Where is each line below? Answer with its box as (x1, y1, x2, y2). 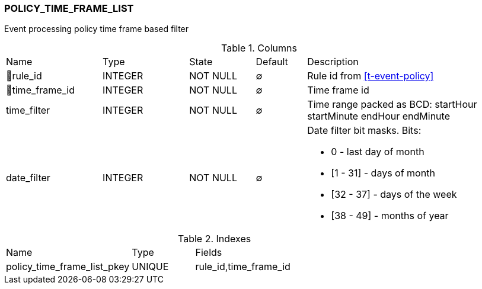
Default (256, 56, 288, 68)
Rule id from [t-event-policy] (307, 70, 434, 82)
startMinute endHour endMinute (307, 110, 450, 123)
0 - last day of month (331, 146, 424, 158)
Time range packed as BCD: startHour (307, 98, 477, 111)
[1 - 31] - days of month (331, 167, 435, 179)
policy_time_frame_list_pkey (6, 261, 130, 273)
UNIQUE (132, 261, 169, 273)
